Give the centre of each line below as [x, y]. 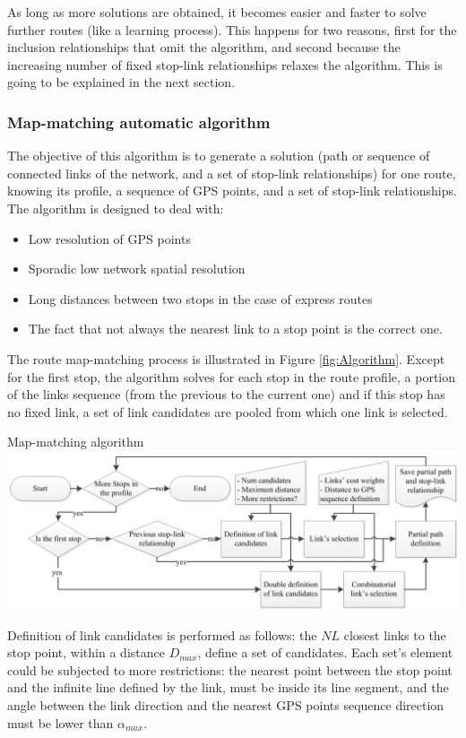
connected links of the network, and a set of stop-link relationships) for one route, [232, 173]
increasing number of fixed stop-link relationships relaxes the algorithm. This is [225, 64]
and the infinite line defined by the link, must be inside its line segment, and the [228, 687]
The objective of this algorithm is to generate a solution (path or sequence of [219, 156]
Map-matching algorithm [76, 442]
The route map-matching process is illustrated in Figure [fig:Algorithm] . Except [226, 358]
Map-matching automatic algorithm [139, 122]
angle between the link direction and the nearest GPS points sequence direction [226, 705]
